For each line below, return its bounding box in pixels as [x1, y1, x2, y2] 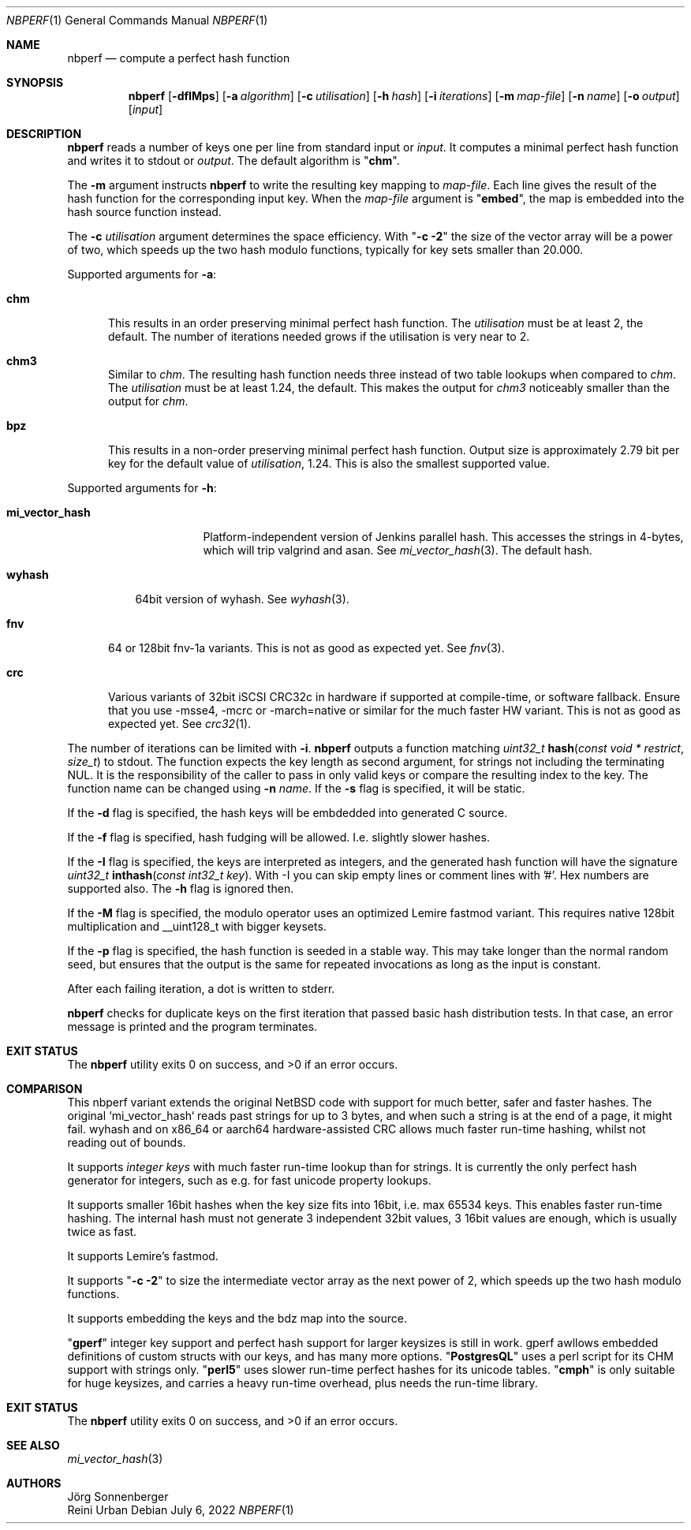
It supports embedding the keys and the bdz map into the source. [67, 1312, 407, 1325]
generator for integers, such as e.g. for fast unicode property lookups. [67, 1174, 431, 1187]
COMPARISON [6, 1082, 83, 1095]
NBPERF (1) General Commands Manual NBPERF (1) [6, 13, 268, 27]
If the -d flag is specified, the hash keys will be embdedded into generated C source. [67, 806, 508, 819]
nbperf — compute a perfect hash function [67, 51, 290, 65]
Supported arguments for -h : [67, 481, 217, 494]
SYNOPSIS [6, 76, 64, 89]
